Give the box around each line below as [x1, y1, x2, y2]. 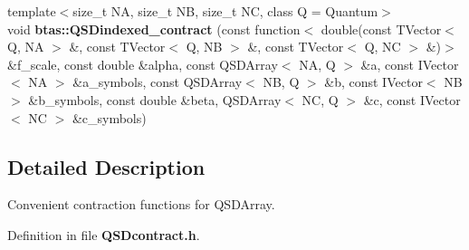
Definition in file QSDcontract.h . [7, 225, 200, 244]
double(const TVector [321, 19, 442, 38]
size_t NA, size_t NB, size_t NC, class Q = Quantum [72, 2, 378, 20]
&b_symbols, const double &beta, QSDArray [28, 90, 282, 109]
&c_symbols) [72, 108, 147, 127]
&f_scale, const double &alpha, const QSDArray [7, 54, 278, 73]
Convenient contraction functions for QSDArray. [7, 195, 275, 214]
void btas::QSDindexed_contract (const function [7, 19, 301, 38]
